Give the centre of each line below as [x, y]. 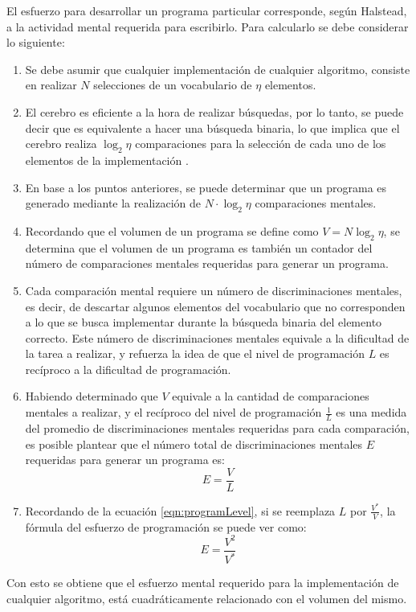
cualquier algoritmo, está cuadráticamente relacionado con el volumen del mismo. [207, 598]
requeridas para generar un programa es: [125, 460]
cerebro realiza [61, 144]
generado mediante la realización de [113, 203]
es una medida [371, 412]
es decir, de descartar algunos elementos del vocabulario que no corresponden [215, 306]
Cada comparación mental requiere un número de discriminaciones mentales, [214, 290]
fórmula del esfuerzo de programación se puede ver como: [166, 526]
